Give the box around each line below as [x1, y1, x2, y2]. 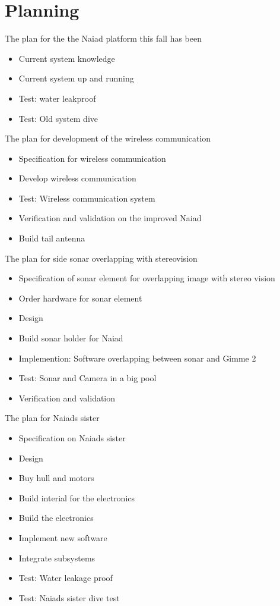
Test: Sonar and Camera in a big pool [18, 372, 157, 384]
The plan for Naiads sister [5, 412, 100, 424]
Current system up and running [18, 72, 134, 84]
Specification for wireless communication [18, 152, 166, 164]
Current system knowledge [18, 52, 115, 64]
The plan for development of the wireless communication [5, 132, 211, 145]
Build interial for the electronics [18, 491, 135, 504]
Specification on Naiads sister [18, 432, 126, 444]
